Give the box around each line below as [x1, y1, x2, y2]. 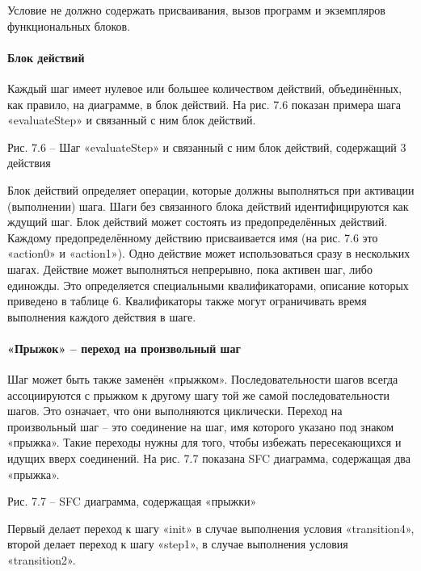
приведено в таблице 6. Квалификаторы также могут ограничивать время [7, 292, 367, 309]
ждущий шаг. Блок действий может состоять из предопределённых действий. [7, 213, 388, 230]
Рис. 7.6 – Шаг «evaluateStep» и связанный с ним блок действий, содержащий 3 [7, 138, 406, 155]
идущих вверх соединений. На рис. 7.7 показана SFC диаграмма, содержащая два [7, 450, 410, 467]
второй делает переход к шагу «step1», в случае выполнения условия [7, 535, 348, 552]
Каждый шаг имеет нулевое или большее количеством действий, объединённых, [7, 79, 402, 96]
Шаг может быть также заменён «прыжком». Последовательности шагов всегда [7, 371, 398, 388]
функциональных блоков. [7, 17, 131, 34]
